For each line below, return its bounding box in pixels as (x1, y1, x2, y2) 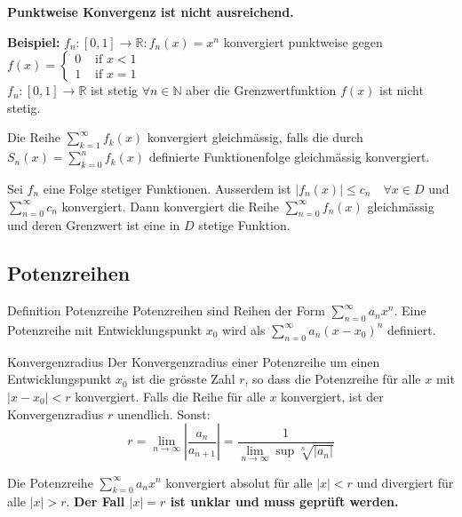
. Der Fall (66, 492, 125, 511)
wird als (222, 320, 266, 338)
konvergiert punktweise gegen (223, 32, 383, 51)
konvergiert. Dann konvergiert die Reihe (61, 196, 279, 215)
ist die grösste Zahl (131, 370, 235, 388)
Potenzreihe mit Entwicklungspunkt (7, 320, 203, 338)
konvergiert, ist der (281, 386, 384, 405)
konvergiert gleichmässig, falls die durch (147, 128, 363, 147)
